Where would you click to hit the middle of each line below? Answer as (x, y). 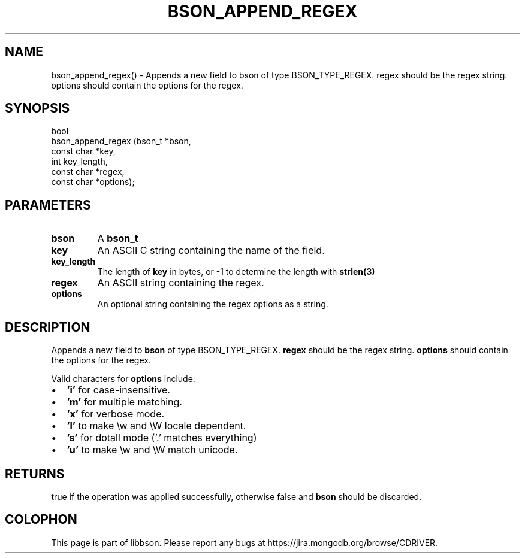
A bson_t (118, 239)
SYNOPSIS (37, 108)
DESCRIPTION (48, 327)
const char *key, (83, 151)
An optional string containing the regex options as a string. (213, 304)
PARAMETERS (48, 205)
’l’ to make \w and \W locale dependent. (156, 426)
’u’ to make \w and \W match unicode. (152, 450)
